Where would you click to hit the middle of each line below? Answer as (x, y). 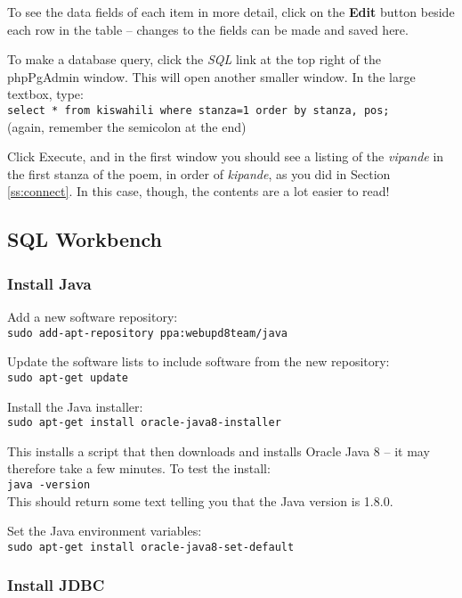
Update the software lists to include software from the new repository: (199, 361)
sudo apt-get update (68, 377)
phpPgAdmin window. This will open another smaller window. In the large (211, 76)
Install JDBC (56, 585)
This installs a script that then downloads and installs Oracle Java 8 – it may (219, 451)
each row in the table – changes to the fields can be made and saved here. (208, 29)
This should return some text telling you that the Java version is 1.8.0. (200, 500)
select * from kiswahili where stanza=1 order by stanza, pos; (199, 110)
